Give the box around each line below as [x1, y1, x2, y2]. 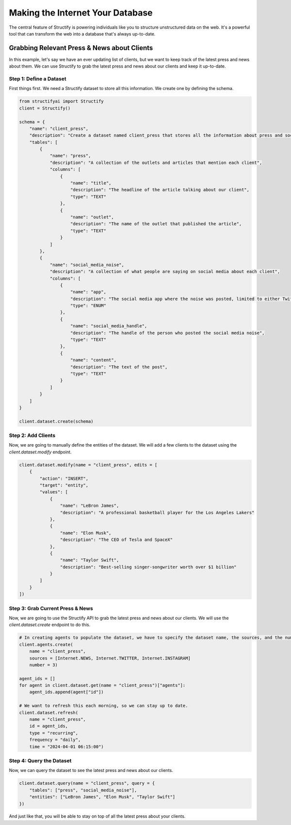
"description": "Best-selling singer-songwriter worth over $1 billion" [60, 564, 237, 570]
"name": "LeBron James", [60, 503, 119, 508]
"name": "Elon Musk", [60, 530, 112, 536]
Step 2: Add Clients [9, 432, 56, 439]
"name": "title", [70, 180, 112, 186]
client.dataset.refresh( [19, 710, 79, 715]
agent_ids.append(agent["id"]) [29, 689, 104, 695]
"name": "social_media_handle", [70, 323, 147, 329]
